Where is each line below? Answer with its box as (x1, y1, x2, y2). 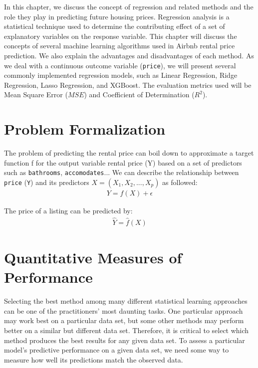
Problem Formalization (4, 119, 166, 139)
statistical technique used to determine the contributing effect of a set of (4, 21, 225, 31)
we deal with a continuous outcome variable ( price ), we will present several (4, 60, 236, 70)
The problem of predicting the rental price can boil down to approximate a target (4, 148, 254, 158)
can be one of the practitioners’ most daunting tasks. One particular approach (4, 305, 243, 316)
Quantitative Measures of (4, 247, 182, 268)
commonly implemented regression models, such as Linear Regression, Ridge (4, 70, 238, 80)
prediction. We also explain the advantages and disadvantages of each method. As (4, 50, 254, 60)
